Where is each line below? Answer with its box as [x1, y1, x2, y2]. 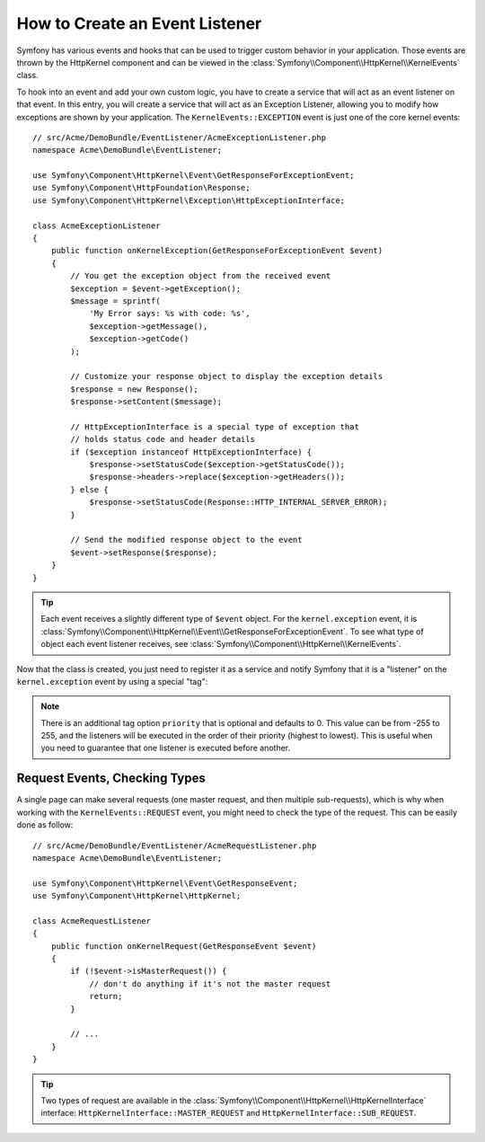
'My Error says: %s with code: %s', [89, 308, 251, 319]
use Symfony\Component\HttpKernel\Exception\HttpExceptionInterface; [32, 195, 346, 206]
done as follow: [16, 819, 74, 830]
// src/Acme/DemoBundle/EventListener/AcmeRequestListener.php [32, 840, 317, 851]
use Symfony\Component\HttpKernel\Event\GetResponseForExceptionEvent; [32, 171, 355, 181]
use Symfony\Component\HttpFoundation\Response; [32, 182, 251, 193]
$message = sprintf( [70, 296, 161, 305]
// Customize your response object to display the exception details [70, 371, 384, 382]
